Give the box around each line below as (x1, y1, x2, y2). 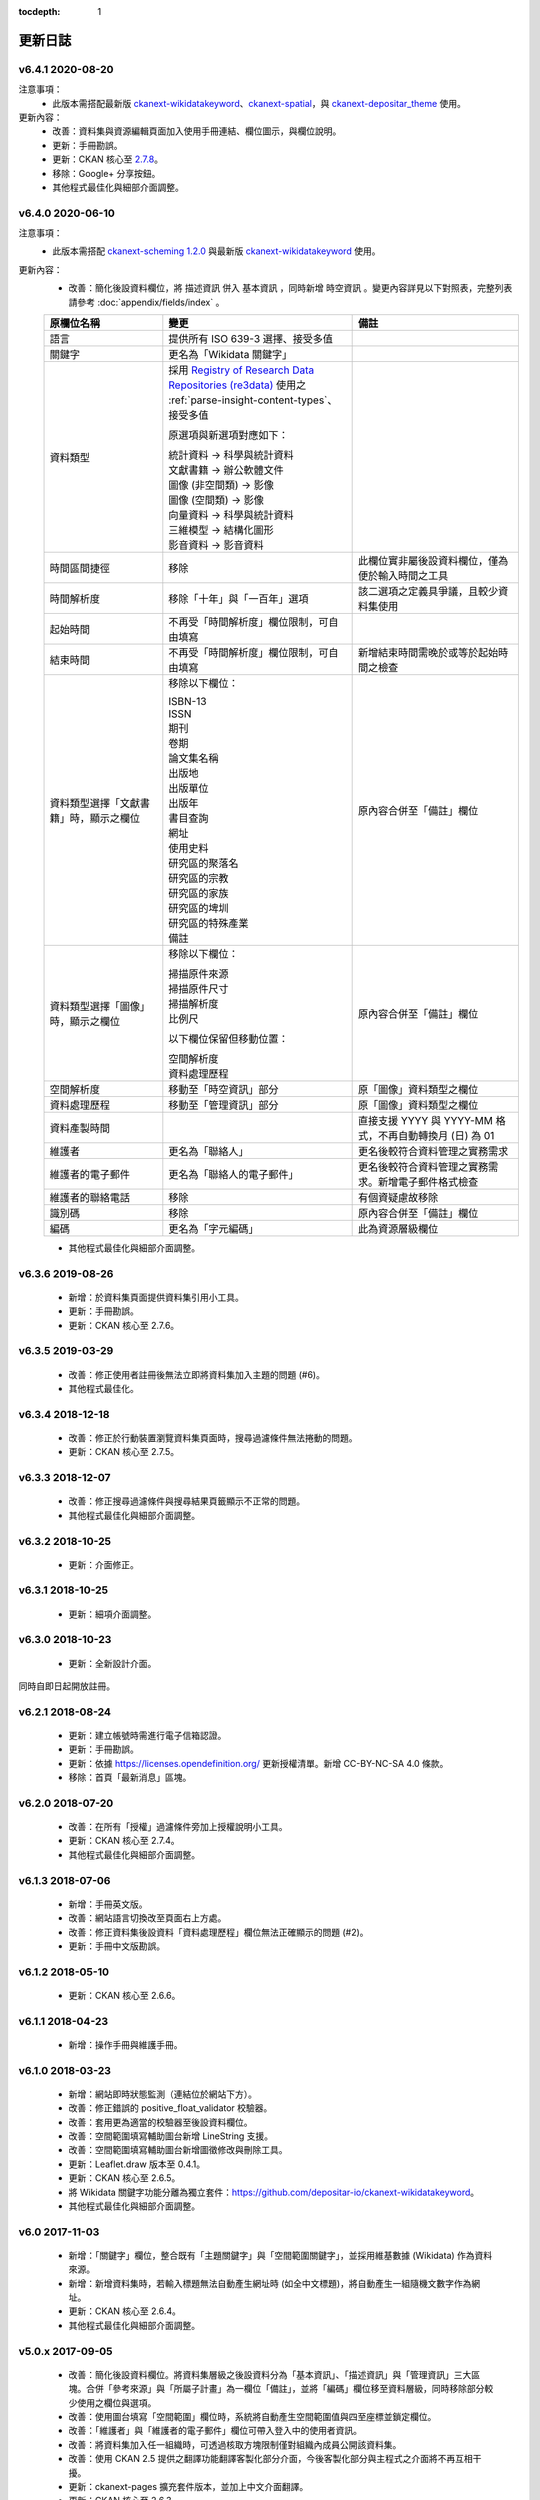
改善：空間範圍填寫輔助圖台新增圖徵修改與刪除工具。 (68, 2144, 288, 2156)
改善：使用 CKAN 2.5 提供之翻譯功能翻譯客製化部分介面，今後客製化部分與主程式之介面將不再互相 (68, 2453, 474, 2465)
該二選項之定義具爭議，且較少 (358, 584, 499, 598)
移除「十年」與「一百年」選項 (168, 591, 309, 605)
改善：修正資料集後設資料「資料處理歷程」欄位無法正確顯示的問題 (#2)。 (68, 1926, 369, 1938)
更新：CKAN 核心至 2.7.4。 (68, 1835, 180, 1847)
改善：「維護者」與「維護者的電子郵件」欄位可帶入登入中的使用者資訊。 (68, 2425, 362, 2437)
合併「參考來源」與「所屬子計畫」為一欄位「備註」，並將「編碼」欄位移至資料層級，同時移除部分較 (85, 2383, 494, 2395)
